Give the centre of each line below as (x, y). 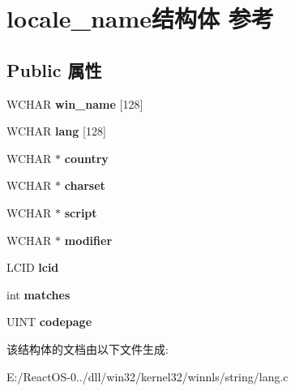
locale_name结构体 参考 (140, 18)
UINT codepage (49, 322)
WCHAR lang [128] (56, 131)
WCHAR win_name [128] (75, 103)
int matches (38, 294)
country (86, 158)
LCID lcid (33, 267)
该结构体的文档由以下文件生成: (88, 348)
